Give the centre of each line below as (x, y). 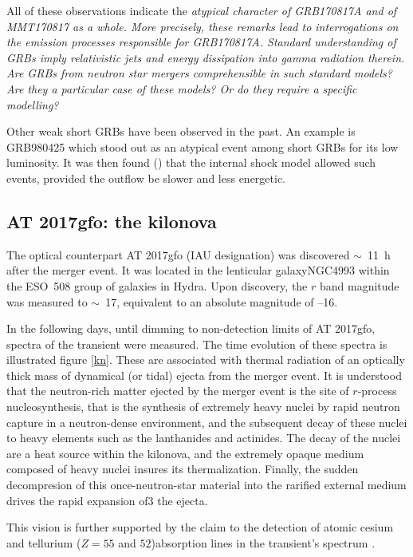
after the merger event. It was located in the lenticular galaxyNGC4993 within (198, 270)
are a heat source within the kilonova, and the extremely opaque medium (185, 453)
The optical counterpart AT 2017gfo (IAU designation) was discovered (178, 254)
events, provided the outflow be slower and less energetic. (146, 178)
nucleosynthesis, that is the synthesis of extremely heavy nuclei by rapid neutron (203, 407)
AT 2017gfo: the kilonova (112, 221)
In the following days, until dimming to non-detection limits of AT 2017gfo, (191, 328)
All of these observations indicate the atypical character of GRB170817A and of (202, 10)
